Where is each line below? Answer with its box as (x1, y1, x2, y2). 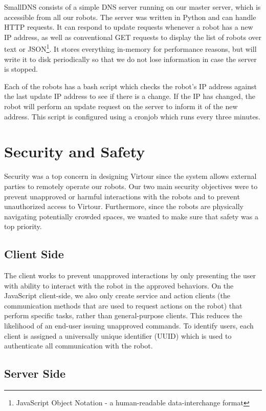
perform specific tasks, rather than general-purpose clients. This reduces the (4, 310, 242, 321)
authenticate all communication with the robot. (4, 340, 153, 351)
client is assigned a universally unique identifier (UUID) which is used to (4, 330, 232, 341)
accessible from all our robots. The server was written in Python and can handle (4, 11, 256, 22)
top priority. (4, 221, 42, 232)
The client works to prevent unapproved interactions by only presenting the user (4, 270, 256, 281)
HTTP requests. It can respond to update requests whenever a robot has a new (4, 22, 253, 32)
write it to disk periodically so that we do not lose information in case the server (4, 53, 257, 64)
